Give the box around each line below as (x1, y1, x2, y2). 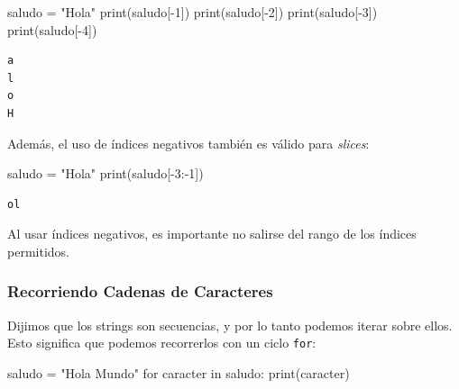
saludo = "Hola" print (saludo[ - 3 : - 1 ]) (7, 164, 204, 183)
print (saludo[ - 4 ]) (7, 20, 97, 39)
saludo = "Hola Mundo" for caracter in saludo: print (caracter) (7, 364, 350, 382)
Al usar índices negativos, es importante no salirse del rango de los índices (7, 224, 417, 243)
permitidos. (7, 241, 69, 260)
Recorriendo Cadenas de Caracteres (7, 280, 273, 303)
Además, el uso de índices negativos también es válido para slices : (7, 133, 370, 152)
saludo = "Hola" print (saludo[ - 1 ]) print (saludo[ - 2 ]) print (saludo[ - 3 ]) (7, 3, 378, 21)
